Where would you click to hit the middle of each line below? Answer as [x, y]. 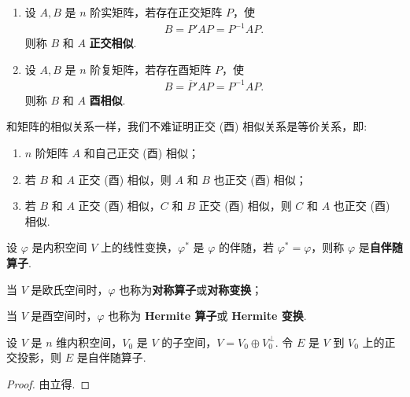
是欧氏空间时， [70, 289]
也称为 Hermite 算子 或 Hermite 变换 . [207, 316]
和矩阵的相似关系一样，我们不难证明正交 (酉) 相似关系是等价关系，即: [187, 126]
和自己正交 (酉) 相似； [141, 153]
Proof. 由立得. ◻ [48, 383]
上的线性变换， [139, 247]
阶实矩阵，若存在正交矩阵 [156, 12]
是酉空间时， [64, 316]
